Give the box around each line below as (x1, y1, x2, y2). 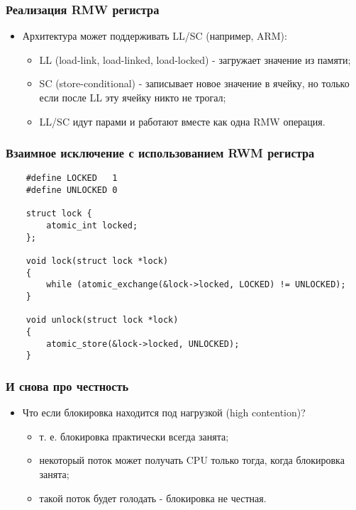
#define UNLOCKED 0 (26, 185, 118, 196)
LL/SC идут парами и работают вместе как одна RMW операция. (39, 113, 326, 128)
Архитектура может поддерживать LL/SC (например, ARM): (22, 28, 287, 43)
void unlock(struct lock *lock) (26, 315, 179, 326)
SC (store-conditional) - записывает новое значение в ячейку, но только (39, 76, 350, 91)
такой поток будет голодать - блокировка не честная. (39, 490, 267, 505)
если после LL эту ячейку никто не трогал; (39, 90, 226, 104)
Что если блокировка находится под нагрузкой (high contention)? (22, 405, 306, 420)
